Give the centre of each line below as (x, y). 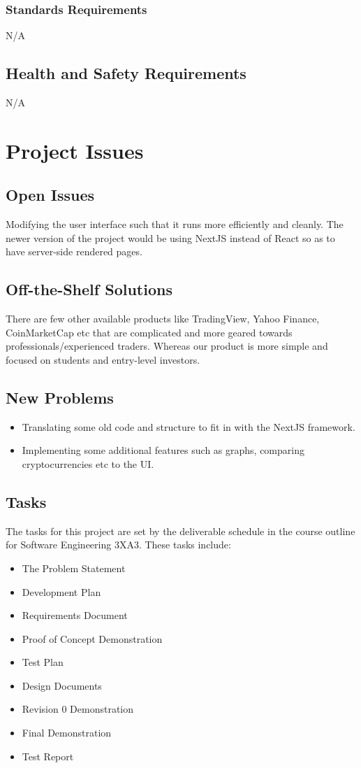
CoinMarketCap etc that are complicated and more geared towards (149, 332)
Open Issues (50, 195)
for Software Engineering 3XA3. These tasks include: (118, 545)
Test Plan (43, 662)
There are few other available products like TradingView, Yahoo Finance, (163, 319)
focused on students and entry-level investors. (103, 359)
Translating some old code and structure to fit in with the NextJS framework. (189, 426)
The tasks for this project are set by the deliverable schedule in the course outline (180, 531)
